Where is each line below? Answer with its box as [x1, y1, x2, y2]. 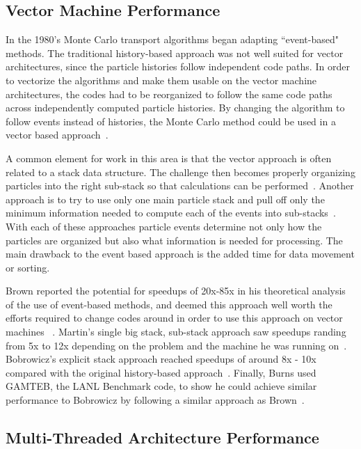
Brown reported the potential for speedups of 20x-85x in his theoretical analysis [6, 283, 346, 298]
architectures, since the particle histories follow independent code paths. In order [6, 59, 350, 74]
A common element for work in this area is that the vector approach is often [6, 150, 332, 165]
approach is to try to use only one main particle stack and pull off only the [6, 191, 325, 206]
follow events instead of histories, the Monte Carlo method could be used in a [6, 113, 336, 128]
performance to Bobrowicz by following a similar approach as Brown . [6, 393, 305, 407]
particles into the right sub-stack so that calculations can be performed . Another [6, 178, 354, 193]
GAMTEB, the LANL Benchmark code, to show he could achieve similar [6, 379, 317, 393]
